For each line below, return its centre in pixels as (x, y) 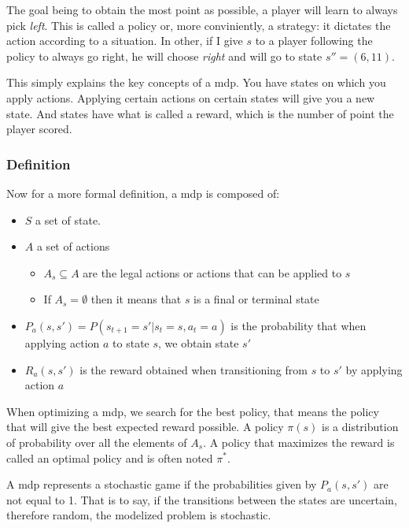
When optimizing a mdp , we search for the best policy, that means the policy (193, 411)
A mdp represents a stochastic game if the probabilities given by (162, 484)
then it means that (136, 299)
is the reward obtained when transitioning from (193, 369)
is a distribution (360, 427)
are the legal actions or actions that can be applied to (212, 272)
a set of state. (68, 219)
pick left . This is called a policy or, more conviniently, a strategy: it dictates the (199, 25)
